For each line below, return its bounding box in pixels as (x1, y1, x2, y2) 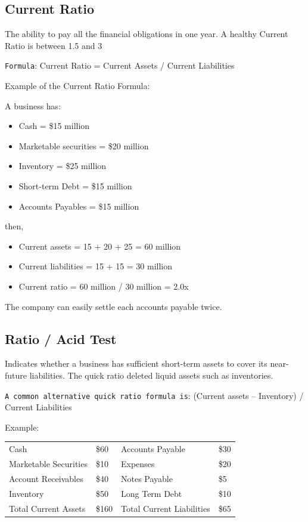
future (5, 369, 27, 381)
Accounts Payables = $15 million (18, 199, 139, 212)
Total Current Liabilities (121, 502, 210, 514)
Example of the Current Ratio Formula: (5, 79, 150, 92)
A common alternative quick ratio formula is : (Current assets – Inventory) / (5, 389, 304, 401)
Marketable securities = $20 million (18, 139, 149, 152)
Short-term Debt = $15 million (18, 180, 132, 192)
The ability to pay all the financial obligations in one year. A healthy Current (5, 27, 288, 40)
